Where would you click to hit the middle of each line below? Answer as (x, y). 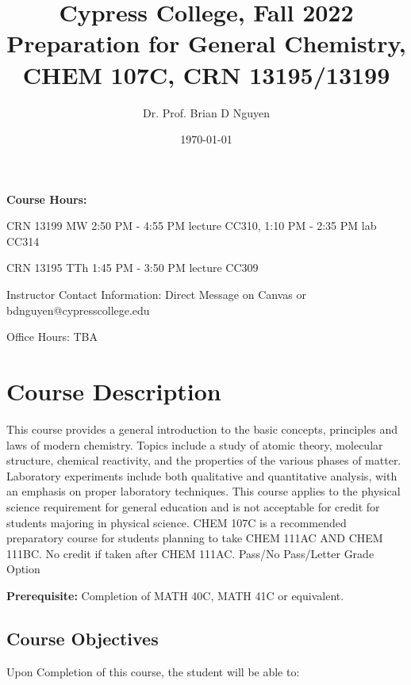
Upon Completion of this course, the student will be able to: (153, 671)
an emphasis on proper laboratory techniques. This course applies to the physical (204, 491)
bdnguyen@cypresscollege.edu (78, 310)
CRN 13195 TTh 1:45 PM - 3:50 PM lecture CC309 (133, 268)
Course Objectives (83, 638)
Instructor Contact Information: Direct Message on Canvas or (156, 295)
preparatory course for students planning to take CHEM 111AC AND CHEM (195, 538)
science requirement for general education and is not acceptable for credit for (193, 506)
